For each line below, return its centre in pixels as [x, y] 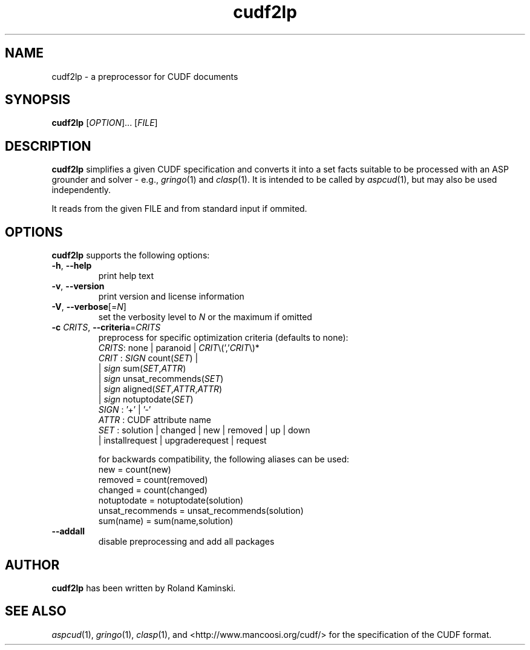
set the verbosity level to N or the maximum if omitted [205, 317]
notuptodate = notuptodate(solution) [171, 501]
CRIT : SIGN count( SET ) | [148, 358]
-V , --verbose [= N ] [89, 307]
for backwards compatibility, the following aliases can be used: [224, 459]
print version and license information [171, 297]
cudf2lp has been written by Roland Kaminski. [144, 588]
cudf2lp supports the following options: [131, 255]
